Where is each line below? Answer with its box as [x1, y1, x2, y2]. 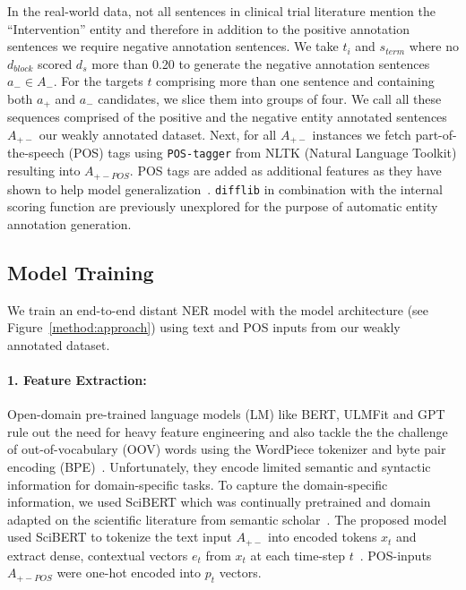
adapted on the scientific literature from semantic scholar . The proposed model [7, 509, 447, 528]
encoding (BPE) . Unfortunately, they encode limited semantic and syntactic [7, 457, 431, 475]
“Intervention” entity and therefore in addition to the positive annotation [7, 19, 410, 38]
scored [37, 54, 73, 73]
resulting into [7, 161, 81, 180]
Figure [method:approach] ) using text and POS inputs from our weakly [7, 318, 401, 337]
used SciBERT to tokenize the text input [7, 527, 232, 546]
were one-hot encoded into [56, 563, 202, 582]
